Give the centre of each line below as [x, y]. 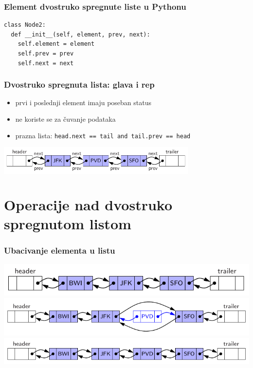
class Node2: [25, 25]
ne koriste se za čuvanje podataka [65, 119]
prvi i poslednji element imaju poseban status [83, 102]
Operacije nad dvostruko [88, 205]
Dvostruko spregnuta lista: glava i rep [79, 84]
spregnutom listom [68, 224]
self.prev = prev [46, 54]
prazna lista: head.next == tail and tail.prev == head [103, 135]
